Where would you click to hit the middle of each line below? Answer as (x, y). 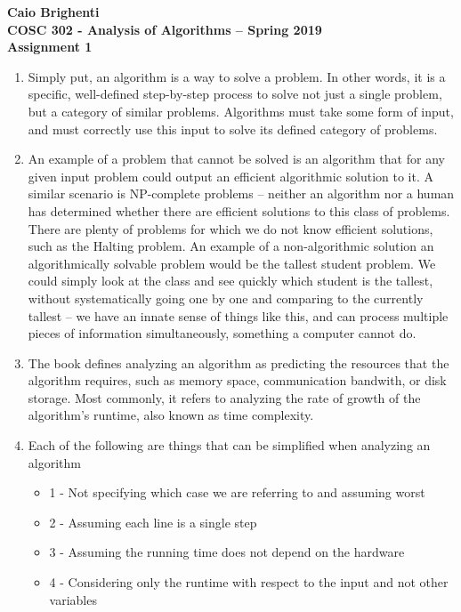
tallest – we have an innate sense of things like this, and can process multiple (238, 315)
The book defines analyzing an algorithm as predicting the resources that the (239, 362)
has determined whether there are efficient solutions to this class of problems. (239, 210)
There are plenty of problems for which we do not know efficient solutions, (230, 228)
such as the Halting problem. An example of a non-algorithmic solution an (231, 246)
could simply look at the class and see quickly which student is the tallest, (230, 281)
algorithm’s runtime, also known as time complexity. (171, 415)
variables (73, 599)
